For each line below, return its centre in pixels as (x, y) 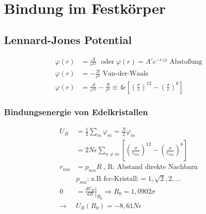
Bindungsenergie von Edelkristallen (76, 112)
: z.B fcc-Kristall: (113, 179)
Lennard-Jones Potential (68, 39)
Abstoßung (186, 62)
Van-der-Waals (126, 74)
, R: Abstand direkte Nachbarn (151, 167)
